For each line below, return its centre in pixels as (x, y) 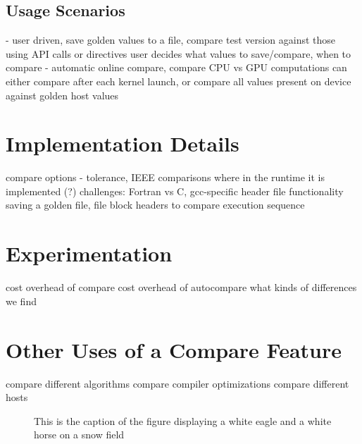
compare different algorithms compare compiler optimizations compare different (177, 383)
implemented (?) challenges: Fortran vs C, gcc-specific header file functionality (175, 191)
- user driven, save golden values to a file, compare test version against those (171, 40)
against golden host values (62, 95)
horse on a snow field (79, 434)
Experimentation (89, 253)
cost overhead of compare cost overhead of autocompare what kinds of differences (181, 287)
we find (21, 301)
